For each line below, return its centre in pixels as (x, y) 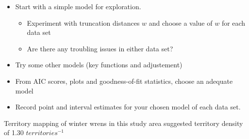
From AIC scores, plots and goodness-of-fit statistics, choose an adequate (124, 81)
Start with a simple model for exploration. (78, 6)
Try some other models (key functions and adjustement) (99, 65)
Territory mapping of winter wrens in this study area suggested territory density (124, 123)
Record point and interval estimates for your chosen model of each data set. (128, 107)
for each (233, 23)
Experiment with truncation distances (83, 23)
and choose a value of (181, 23)
